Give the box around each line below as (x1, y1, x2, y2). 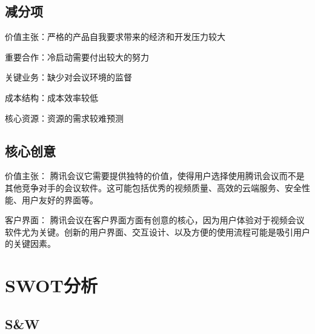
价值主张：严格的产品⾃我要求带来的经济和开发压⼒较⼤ (5, 30, 225, 43)
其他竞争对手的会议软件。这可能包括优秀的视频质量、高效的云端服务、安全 (5, 181, 302, 194)
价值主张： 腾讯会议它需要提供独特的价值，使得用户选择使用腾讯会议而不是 (5, 169, 305, 182)
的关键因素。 (5, 237, 56, 250)
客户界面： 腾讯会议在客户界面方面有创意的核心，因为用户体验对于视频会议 (5, 214, 305, 226)
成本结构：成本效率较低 (5, 91, 98, 103)
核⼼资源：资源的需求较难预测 (5, 111, 124, 124)
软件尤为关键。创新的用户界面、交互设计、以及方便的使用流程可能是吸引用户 (5, 225, 310, 238)
